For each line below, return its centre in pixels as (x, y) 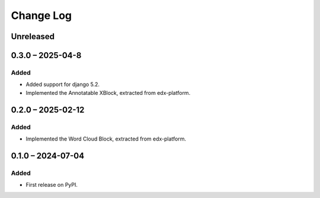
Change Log (41, 15)
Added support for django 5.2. (63, 84)
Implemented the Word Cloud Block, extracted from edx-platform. (106, 139)
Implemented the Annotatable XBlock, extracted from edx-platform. (108, 92)
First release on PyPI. (52, 185)
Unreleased (33, 36)
